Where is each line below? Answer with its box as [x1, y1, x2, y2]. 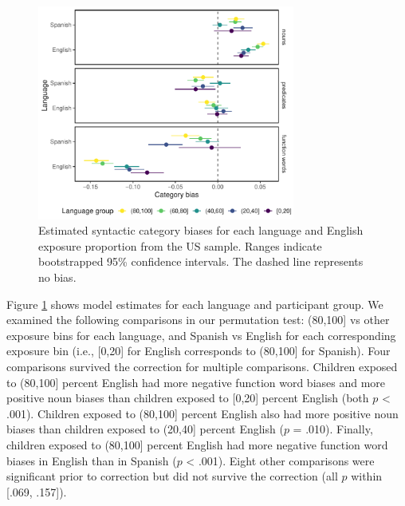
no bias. [38, 269, 77, 286]
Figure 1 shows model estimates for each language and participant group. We [6, 295, 383, 312]
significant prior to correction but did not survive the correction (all [6, 468, 338, 484]
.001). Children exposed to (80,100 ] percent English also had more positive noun [6, 405, 399, 421]
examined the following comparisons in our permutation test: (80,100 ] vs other [6, 311, 390, 328]
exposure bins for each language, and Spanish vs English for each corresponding [6, 326, 396, 343]
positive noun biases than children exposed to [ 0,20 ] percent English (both [6, 389, 369, 406]
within [351, 468, 383, 484]
